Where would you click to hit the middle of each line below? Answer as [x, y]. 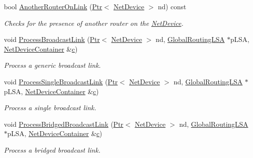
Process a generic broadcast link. [52, 65]
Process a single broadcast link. [50, 108]
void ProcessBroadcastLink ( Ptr [52, 39]
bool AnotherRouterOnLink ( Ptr [53, 6]
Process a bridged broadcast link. [52, 149]
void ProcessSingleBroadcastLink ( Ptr [61, 81]
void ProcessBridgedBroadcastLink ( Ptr [64, 124]
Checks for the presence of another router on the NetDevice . [94, 23]
